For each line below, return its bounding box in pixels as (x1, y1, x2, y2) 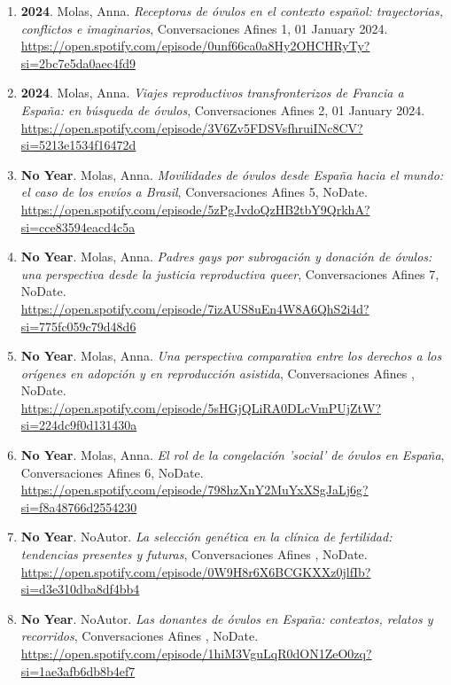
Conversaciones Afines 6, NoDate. (20, 463, 204, 481)
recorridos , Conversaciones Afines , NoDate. (20, 627, 259, 645)
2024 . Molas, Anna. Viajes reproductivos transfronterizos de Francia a (20, 83, 404, 102)
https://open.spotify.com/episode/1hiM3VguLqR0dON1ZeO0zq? (20, 644, 372, 662)
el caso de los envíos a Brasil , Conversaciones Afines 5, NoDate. (20, 183, 368, 201)
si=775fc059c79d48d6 (20, 316, 136, 335)
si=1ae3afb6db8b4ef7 (20, 661, 136, 680)
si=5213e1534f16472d (20, 136, 136, 154)
